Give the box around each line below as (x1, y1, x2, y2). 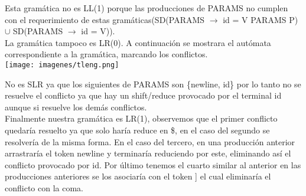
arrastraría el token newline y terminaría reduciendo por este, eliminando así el (5, 147, 291, 159)
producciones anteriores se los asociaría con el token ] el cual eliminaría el (5, 170, 271, 182)
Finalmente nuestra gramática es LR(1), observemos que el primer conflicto (5, 112, 278, 125)
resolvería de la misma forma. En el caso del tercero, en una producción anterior (5, 135, 295, 148)
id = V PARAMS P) (223, 13, 298, 25)
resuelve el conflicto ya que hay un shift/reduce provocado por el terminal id (5, 89, 282, 102)
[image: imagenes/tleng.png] (5, 60, 119, 69)
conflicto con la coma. (5, 181, 83, 194)
